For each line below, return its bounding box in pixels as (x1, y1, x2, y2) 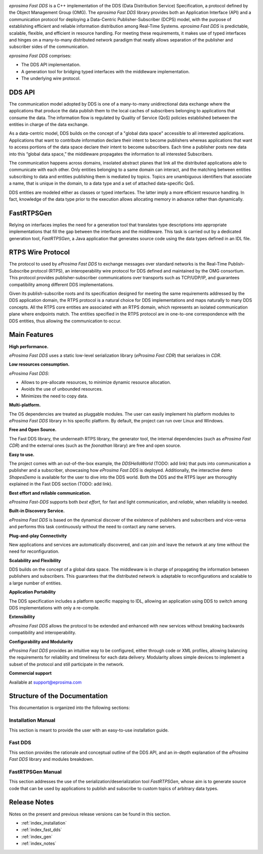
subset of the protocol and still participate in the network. (9, 661, 124, 667)
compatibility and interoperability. (9, 630, 76, 636)
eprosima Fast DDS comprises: (9, 53, 72, 59)
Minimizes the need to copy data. (21, 393, 88, 399)
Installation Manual (9, 717, 56, 724)
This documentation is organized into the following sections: (9, 705, 130, 710)
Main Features (9, 331, 54, 339)
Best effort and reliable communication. (9, 490, 92, 496)
